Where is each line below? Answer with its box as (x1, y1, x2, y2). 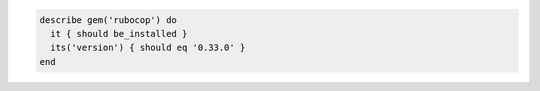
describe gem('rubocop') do (39, 14, 177, 25)
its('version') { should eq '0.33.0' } (50, 42, 246, 54)
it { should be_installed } (50, 28, 188, 39)
